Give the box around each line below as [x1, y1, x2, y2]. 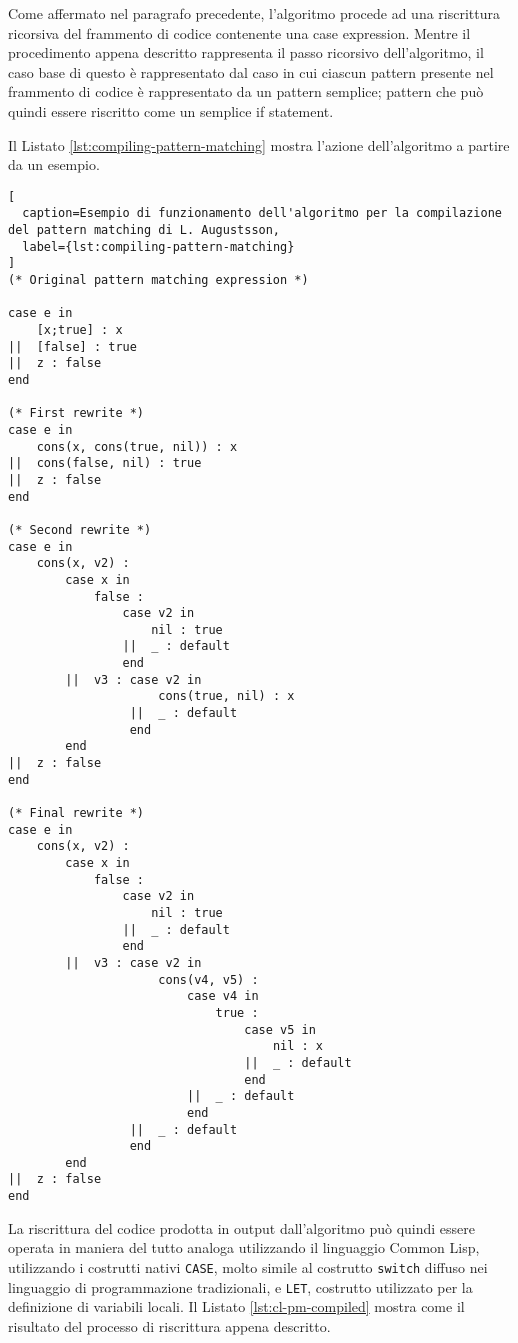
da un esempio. [8, 154, 100, 175]
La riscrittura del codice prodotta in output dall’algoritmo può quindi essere [8, 1217, 475, 1238]
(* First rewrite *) [8, 406, 145, 421]
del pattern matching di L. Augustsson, [8, 223, 281, 238]
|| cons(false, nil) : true [8, 456, 202, 471]
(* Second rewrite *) [8, 522, 152, 537]
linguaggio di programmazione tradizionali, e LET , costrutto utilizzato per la [8, 1276, 473, 1297]
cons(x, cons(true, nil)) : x [36, 439, 238, 454]
